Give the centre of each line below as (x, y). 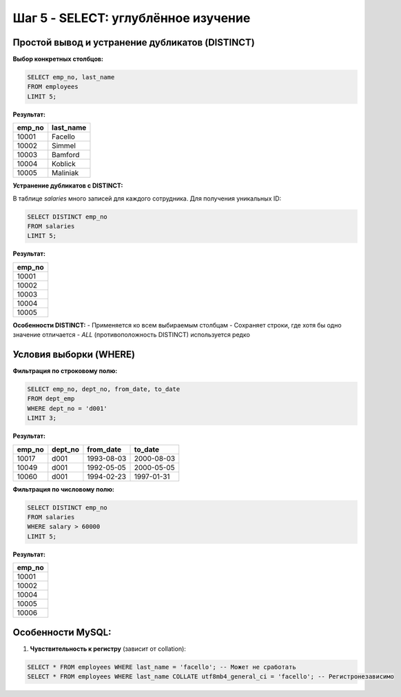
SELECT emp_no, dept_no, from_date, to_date (104, 389)
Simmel (64, 146)
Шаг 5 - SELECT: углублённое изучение (132, 18)
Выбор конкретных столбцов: (58, 59)
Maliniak (65, 173)
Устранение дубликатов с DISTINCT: (68, 185)
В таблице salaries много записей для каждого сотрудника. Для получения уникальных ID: (147, 198)
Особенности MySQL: (62, 632)
